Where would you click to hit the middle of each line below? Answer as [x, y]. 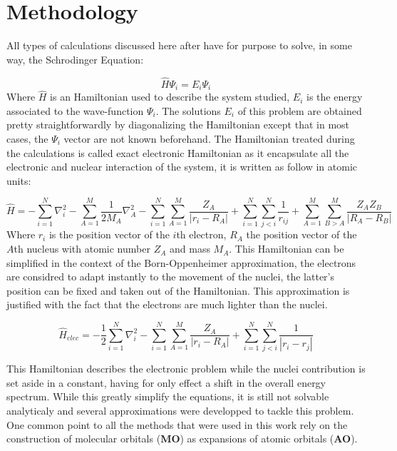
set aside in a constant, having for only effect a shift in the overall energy [166, 382]
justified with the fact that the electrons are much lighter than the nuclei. [167, 304]
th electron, [201, 234]
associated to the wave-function [75, 110]
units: [19, 180]
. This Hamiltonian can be [287, 249]
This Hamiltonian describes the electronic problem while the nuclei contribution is [186, 369]
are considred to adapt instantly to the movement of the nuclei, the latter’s [170, 277]
